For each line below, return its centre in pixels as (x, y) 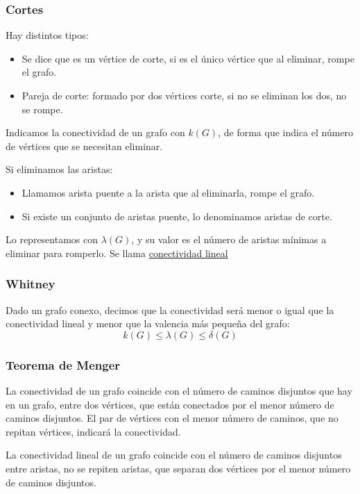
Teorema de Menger (63, 364)
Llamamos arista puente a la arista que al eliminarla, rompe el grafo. (168, 192)
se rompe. (42, 109)
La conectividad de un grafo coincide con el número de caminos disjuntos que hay (179, 390)
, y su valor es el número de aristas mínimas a (229, 239)
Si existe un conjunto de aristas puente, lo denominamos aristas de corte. (177, 216)
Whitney (31, 284)
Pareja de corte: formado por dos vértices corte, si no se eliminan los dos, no (184, 95)
